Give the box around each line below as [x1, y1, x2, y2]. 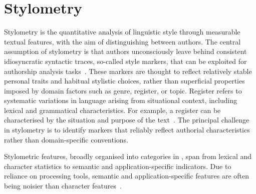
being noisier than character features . [4, 180, 122, 191]
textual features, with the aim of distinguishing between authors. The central [4, 36, 241, 46]
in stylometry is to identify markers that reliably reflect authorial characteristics [4, 124, 250, 135]
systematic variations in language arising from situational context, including [4, 95, 237, 105]
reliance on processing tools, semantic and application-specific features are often [4, 170, 249, 181]
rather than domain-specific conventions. [4, 134, 128, 144]
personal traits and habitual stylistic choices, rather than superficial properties [4, 75, 245, 86]
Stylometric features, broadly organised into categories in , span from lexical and [4, 151, 252, 161]
